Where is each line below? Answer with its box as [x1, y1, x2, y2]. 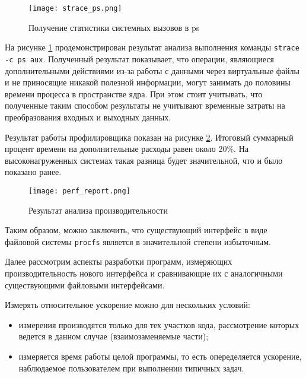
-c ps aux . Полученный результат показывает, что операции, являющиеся [5, 52, 275, 65]
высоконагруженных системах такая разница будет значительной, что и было [5, 154, 283, 166]
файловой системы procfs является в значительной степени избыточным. [5, 235, 271, 247]
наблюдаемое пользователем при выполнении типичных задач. [18, 361, 244, 374]
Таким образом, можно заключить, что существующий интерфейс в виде [5, 224, 267, 236]
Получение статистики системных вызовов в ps [28, 21, 200, 33]
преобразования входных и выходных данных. [5, 110, 171, 123]
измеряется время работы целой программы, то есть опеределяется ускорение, [18, 350, 302, 362]
